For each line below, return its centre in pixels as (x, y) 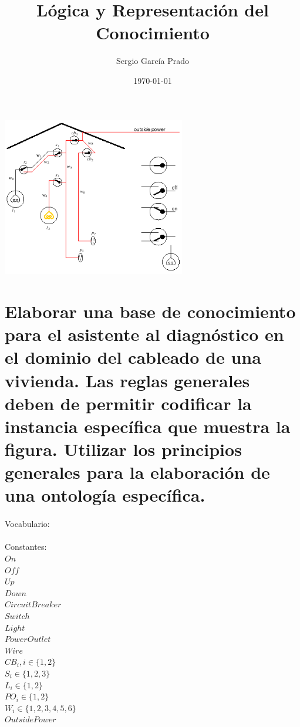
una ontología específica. (105, 495)
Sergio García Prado (153, 61)
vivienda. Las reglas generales (127, 380)
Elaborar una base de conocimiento (150, 311)
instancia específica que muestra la (148, 426)
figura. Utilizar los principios (123, 449)
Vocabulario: (27, 524)
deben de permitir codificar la (128, 403)
